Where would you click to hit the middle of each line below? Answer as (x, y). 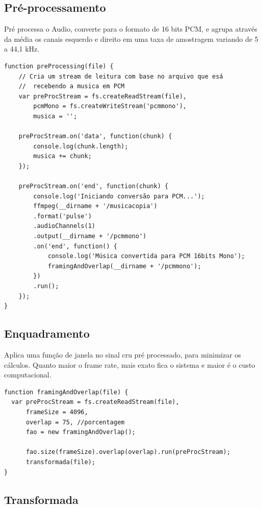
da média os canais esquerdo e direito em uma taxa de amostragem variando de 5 (131, 39)
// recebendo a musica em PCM (72, 86)
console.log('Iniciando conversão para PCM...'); (119, 196)
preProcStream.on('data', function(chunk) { (95, 136)
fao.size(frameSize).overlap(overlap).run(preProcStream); (128, 452)
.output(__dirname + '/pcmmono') (90, 236)
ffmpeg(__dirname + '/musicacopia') (95, 206)
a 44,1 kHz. (22, 49)
